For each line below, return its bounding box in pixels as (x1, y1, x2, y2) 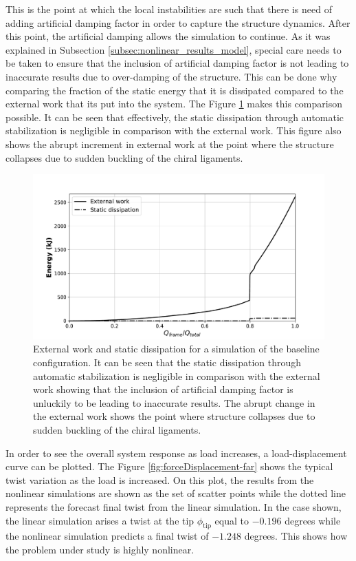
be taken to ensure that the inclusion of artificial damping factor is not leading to (5, 56, 349, 70)
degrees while (285, 513, 341, 527)
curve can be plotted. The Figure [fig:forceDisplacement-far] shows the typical (5, 459, 333, 474)
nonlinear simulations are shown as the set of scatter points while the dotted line (5, 486, 346, 500)
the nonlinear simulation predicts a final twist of (5, 529, 209, 543)
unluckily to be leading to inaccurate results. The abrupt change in (33, 395, 315, 410)
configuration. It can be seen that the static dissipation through (33, 355, 302, 370)
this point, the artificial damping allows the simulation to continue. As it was (5, 29, 331, 43)
